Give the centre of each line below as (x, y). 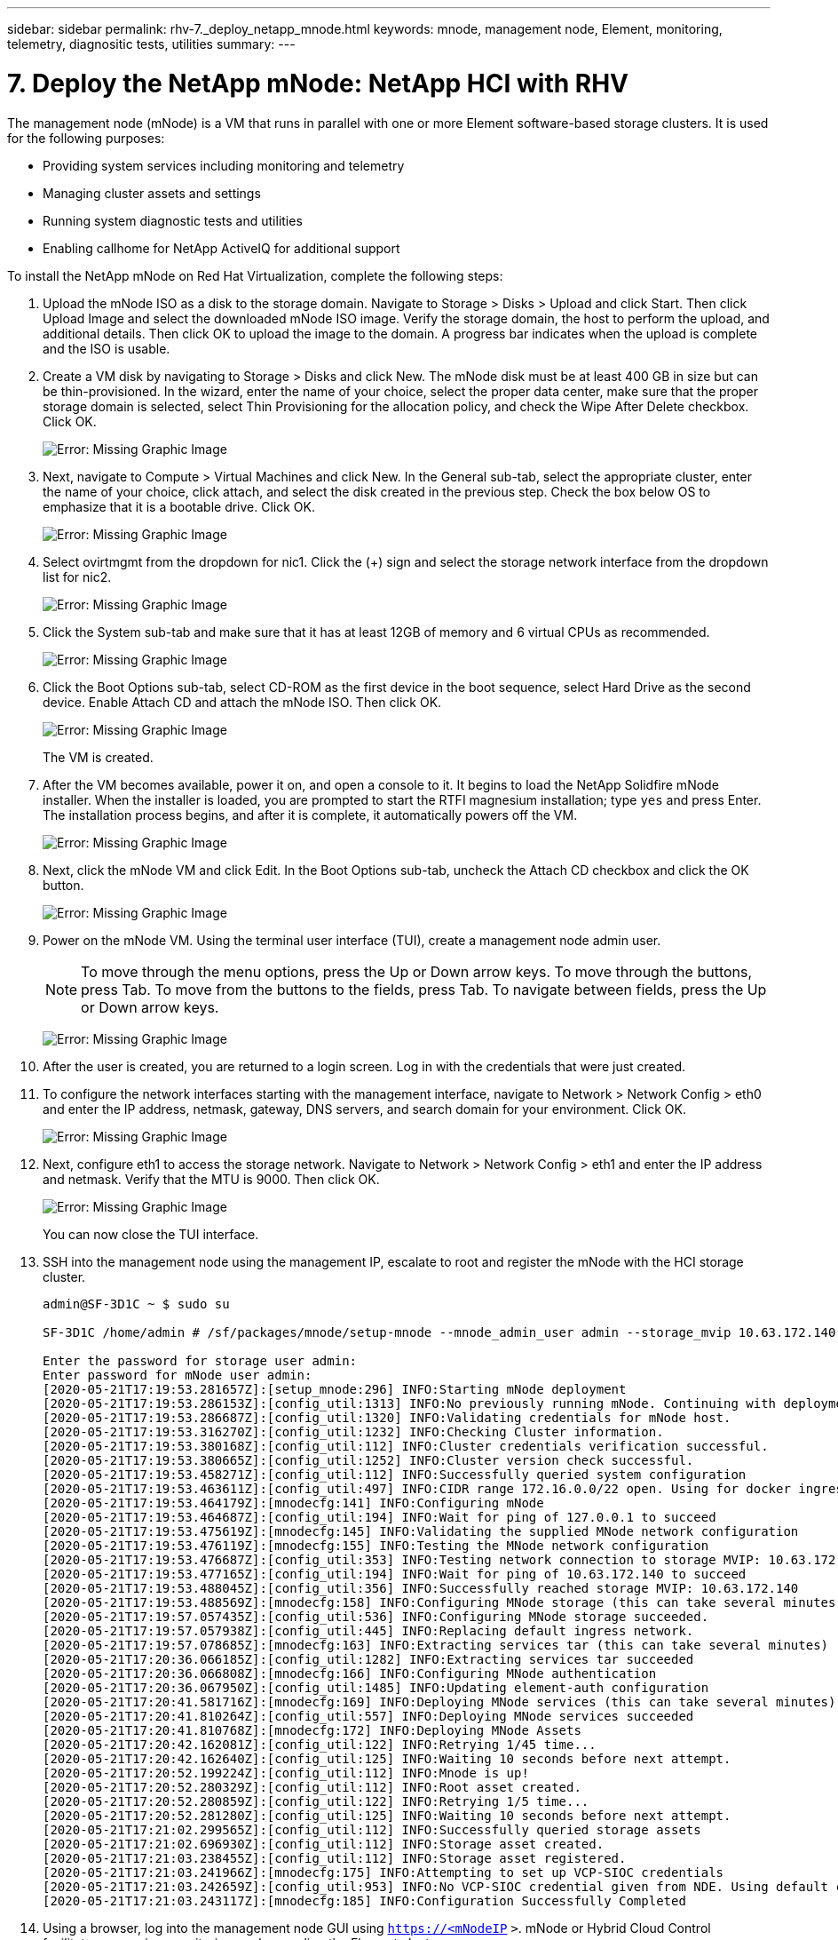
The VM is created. (98, 757)
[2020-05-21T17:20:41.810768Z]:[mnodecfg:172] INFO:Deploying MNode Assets (312, 1730)
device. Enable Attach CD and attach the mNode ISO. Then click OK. (242, 702)
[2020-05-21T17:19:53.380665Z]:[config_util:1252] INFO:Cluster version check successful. (368, 1460)
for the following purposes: (86, 138)
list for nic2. (77, 576)
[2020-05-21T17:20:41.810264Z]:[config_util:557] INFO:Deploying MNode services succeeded (368, 1716)
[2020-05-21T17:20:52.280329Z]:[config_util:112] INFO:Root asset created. (312, 1787)
